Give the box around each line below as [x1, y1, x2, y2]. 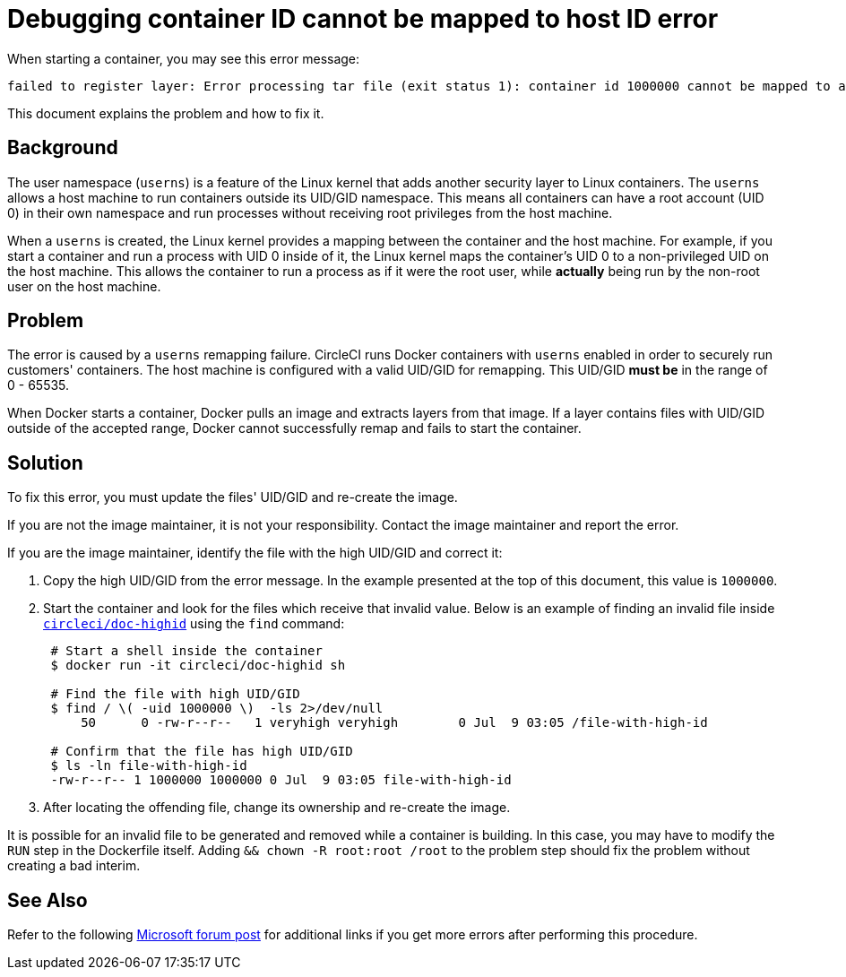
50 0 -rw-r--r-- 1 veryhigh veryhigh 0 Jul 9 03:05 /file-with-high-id [81, 715, 708, 731]
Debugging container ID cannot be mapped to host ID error [7, 4, 719, 34]
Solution [7, 451, 83, 474]
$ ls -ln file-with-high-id [50, 758, 247, 774]
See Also [7, 888, 88, 912]
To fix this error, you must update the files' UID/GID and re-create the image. [7, 489, 458, 506]
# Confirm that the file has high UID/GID [50, 744, 353, 759]
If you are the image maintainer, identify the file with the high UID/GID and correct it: [7, 545, 503, 561]
